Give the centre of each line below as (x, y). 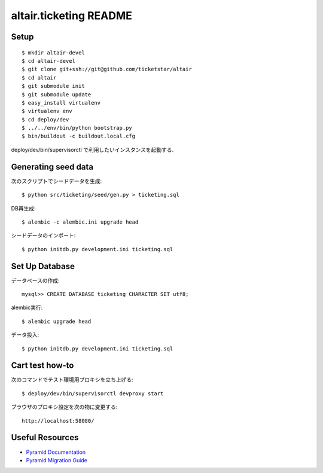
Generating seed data (52, 167)
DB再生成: (23, 208)
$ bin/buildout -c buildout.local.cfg (79, 136)
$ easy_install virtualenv (61, 103)
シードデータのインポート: (43, 236)
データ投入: (25, 335)
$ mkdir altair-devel (53, 53)
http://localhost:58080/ (58, 421)
